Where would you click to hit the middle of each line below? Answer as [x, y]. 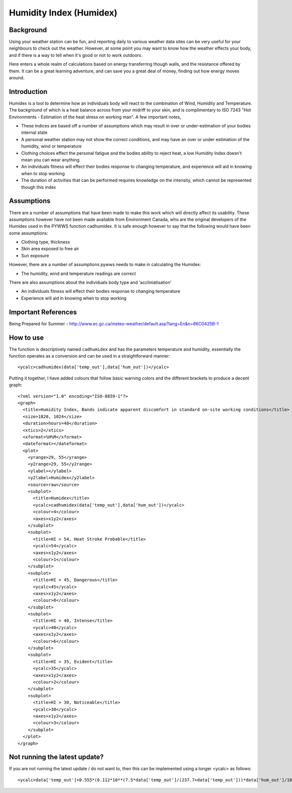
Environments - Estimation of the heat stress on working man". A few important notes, [95, 117]
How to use [26, 337]
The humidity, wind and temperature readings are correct [79, 273]
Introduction [28, 92]
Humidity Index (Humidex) [63, 13]
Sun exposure [35, 255]
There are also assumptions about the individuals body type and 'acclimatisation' [90, 283]
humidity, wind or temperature [52, 146]
